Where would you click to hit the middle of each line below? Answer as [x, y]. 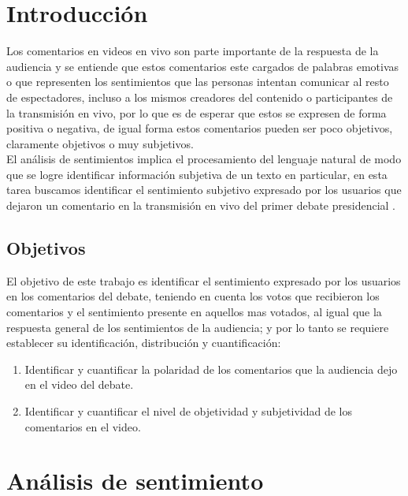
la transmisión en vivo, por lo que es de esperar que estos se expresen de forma [197, 112]
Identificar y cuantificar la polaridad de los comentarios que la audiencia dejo [211, 369]
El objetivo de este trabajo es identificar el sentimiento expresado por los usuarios [204, 280]
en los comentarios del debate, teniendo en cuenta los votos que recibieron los [193, 296]
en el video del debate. [79, 384]
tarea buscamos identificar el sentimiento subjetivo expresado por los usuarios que [204, 190]
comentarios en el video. [83, 426]
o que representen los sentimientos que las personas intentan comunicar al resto [198, 82]
